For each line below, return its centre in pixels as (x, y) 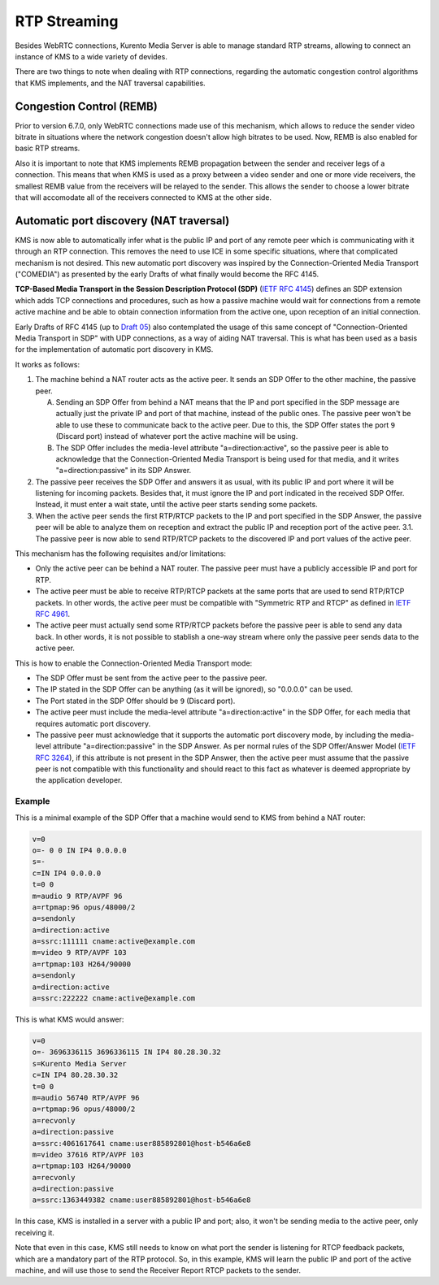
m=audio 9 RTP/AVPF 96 (77, 896)
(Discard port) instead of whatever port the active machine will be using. (177, 436)
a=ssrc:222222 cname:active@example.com (113, 998)
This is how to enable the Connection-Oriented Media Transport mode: (134, 663)
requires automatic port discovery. (93, 723)
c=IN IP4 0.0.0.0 (67, 873)
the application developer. (79, 780)
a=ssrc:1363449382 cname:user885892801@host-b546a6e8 (141, 1200)
